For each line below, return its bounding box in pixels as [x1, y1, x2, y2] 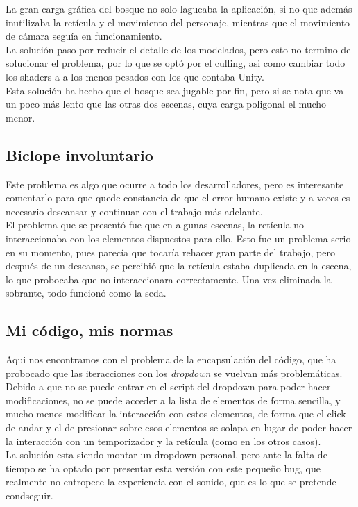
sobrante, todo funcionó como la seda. [6, 285, 167, 300]
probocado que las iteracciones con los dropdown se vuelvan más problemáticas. [6, 365, 343, 380]
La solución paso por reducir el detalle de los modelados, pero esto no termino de [6, 42, 351, 56]
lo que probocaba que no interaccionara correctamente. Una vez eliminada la [6, 272, 332, 286]
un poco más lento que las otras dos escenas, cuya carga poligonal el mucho [6, 97, 327, 111]
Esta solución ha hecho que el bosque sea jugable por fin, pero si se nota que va [6, 83, 344, 97]
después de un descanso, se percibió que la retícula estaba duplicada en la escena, [6, 258, 352, 273]
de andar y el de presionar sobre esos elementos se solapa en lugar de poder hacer [6, 420, 352, 435]
